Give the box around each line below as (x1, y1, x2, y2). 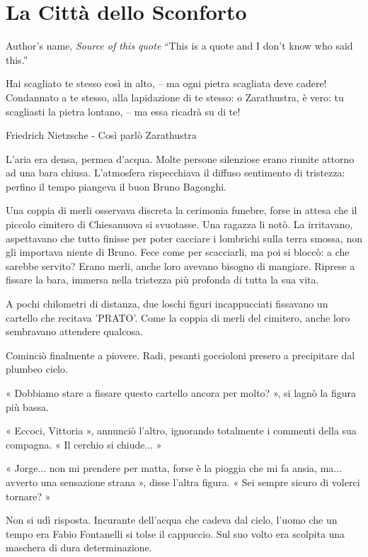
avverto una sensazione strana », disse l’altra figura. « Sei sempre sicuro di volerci (6, 474, 360, 489)
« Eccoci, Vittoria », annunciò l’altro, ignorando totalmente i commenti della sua (6, 423, 357, 438)
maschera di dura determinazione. (6, 540, 152, 555)
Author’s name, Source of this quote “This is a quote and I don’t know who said (6, 38, 353, 53)
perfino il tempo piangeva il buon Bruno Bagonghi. (6, 179, 227, 193)
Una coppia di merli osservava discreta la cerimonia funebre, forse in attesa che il (6, 203, 357, 218)
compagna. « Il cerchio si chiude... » (6, 437, 162, 451)
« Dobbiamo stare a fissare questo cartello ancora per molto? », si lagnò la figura (6, 386, 357, 400)
